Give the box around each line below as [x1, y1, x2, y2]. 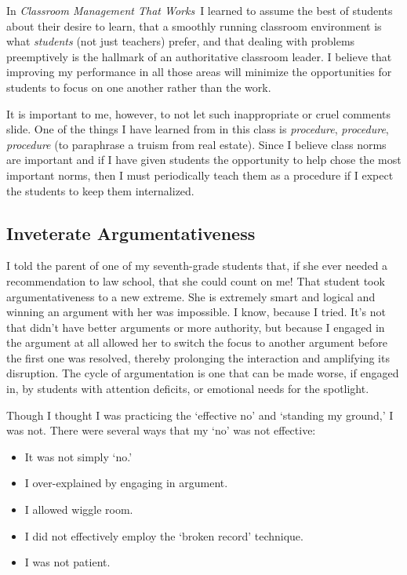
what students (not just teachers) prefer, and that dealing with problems [6, 33, 355, 49]
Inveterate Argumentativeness [6, 220, 256, 245]
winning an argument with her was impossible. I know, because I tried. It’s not [6, 304, 386, 320]
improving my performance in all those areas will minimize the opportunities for [6, 64, 392, 80]
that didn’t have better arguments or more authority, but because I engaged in [6, 318, 385, 335]
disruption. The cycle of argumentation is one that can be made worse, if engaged [6, 365, 399, 381]
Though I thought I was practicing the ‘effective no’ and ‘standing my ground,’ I [6, 406, 394, 423]
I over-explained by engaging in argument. [24, 475, 228, 491]
